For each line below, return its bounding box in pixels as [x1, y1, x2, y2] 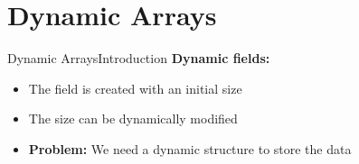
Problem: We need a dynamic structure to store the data [28, 139, 352, 158]
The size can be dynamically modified [28, 109, 238, 128]
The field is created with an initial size [28, 78, 242, 97]
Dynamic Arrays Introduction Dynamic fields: [7, 49, 270, 68]
